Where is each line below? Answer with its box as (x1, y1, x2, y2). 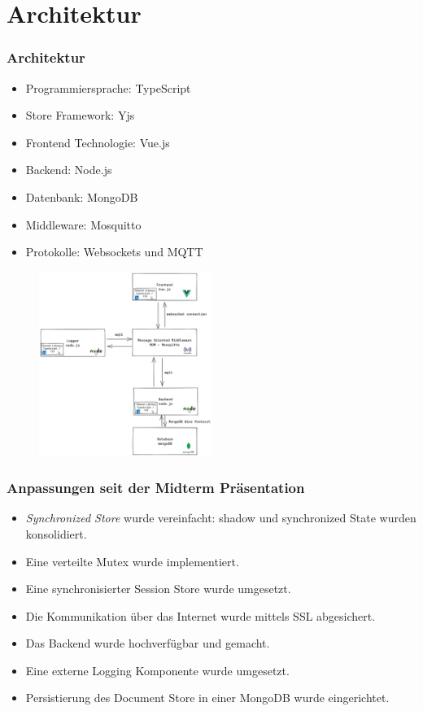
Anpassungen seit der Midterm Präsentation (7, 478, 305, 498)
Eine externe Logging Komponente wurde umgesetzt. (25, 661, 290, 678)
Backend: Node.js (25, 161, 112, 178)
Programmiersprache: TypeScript (25, 79, 191, 96)
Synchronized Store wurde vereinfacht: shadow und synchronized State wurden (25, 509, 416, 526)
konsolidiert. (25, 525, 87, 542)
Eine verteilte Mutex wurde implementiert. (25, 552, 239, 569)
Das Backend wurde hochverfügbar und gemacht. (25, 635, 270, 652)
